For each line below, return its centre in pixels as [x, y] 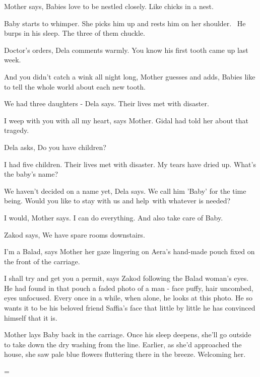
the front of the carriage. [42, 261]
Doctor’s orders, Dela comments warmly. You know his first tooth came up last [126, 50]
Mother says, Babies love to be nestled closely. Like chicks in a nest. [109, 6]
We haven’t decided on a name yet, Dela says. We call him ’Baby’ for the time [125, 191]
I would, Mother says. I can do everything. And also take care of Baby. [114, 217]
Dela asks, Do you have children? [55, 147]
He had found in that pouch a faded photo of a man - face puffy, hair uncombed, [129, 288]
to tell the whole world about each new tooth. [75, 86]
